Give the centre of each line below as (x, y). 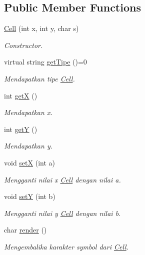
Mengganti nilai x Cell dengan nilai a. (62, 179)
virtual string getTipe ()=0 (45, 62)
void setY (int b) (30, 196)
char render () (25, 230)
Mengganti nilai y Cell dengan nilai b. (62, 213)
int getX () (21, 95)
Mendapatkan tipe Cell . (39, 78)
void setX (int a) (29, 162)
